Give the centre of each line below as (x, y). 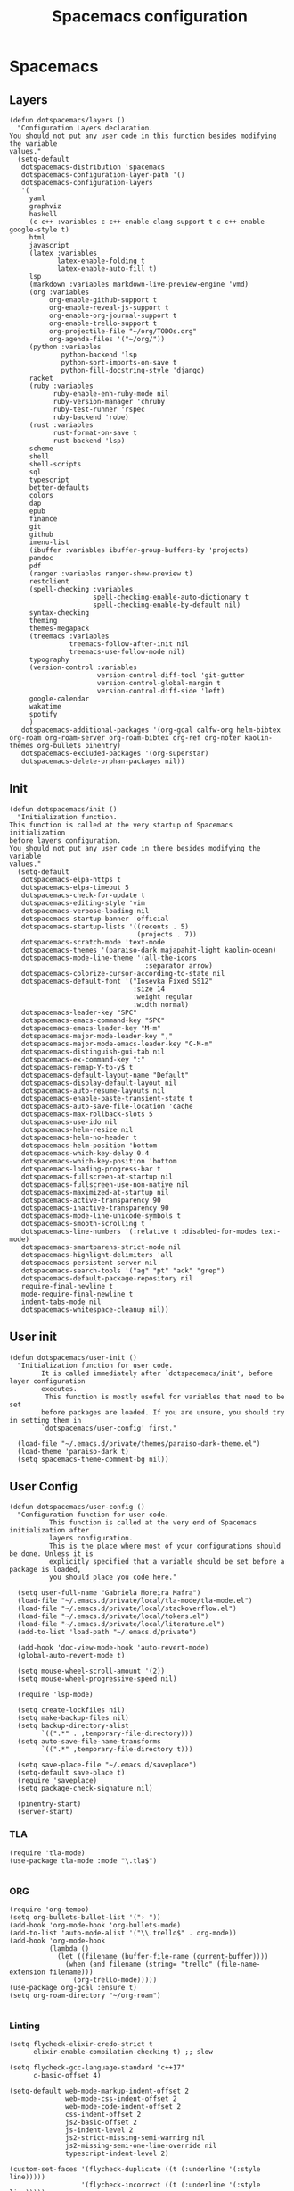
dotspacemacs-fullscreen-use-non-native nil (105, 1184)
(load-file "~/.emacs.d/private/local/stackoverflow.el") (127, 1609)
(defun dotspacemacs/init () (63, 809)
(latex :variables (63, 253)
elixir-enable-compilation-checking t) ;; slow (123, 2052)
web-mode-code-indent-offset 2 (123, 2107)
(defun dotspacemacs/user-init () (73, 1357)
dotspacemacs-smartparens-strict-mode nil (101, 1247)
